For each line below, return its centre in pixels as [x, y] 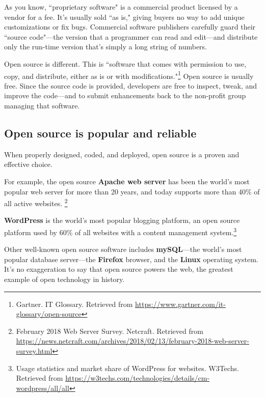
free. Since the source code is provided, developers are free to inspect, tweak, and [130, 85]
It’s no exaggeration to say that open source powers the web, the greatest [119, 269]
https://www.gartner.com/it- [180, 304]
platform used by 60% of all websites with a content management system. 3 [121, 231]
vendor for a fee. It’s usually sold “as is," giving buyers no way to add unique [124, 17]
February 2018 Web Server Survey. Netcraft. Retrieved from [110, 331]
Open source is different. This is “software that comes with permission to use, [125, 63]
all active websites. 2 [36, 202]
